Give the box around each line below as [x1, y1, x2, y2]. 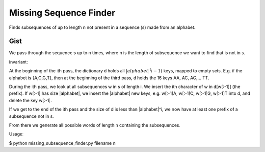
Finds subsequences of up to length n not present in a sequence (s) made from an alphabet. [9, 24, 196, 30]
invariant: [9, 59, 28, 65]
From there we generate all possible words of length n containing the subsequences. [9, 122, 181, 128]
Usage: [9, 131, 24, 137]
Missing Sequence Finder [9, 7, 115, 18]
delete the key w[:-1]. [9, 97, 52, 103]
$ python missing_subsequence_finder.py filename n [9, 140, 116, 146]
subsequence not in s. [9, 113, 54, 119]
